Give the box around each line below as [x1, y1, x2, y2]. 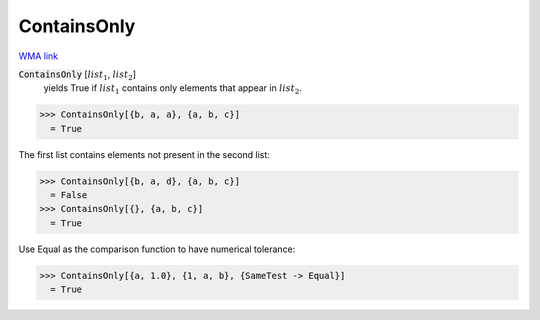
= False [50, 190, 88, 201]
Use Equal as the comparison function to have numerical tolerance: [18, 243, 296, 255]
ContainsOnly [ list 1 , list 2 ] [18, 68, 137, 82]
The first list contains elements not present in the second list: [18, 148, 270, 160]
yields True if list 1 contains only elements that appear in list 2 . [43, 82, 302, 97]
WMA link [18, 50, 59, 62]
